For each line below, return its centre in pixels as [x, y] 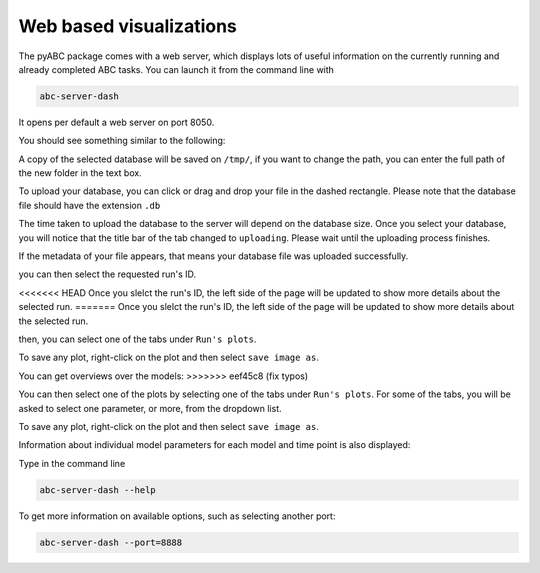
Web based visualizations [127, 26]
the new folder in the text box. [80, 173]
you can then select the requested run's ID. [107, 274]
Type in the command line [72, 463]
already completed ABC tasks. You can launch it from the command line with [176, 69]
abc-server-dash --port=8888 [111, 542]
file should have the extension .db [89, 205]
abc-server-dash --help [98, 489]
